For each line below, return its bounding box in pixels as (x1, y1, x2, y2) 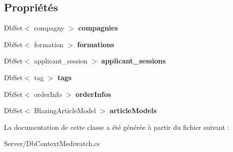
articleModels (109, 105, 157, 116)
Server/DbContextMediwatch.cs (4, 138, 100, 149)
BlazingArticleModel (34, 105, 96, 116)
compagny (34, 23, 65, 33)
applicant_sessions (101, 56, 166, 66)
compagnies (78, 23, 118, 33)
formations (77, 39, 114, 49)
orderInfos (75, 89, 111, 99)
